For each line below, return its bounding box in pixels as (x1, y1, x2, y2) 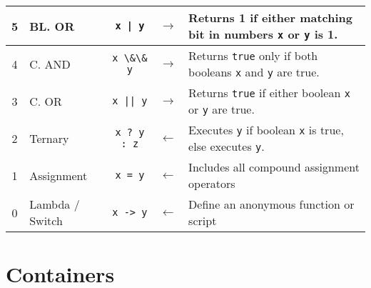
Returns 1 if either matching (188, 9, 352, 26)
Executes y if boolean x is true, (188, 121, 344, 138)
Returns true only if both (188, 47, 318, 64)
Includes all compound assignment (188, 159, 360, 175)
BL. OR (29, 17, 75, 34)
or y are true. (188, 101, 255, 117)
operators (188, 175, 235, 192)
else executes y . (188, 138, 265, 154)
